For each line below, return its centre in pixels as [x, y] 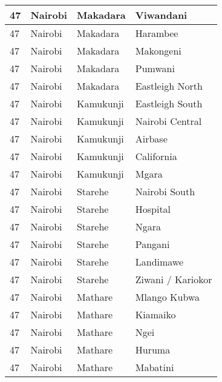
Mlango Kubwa [167, 297]
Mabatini [155, 367]
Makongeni [158, 51]
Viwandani [161, 15]
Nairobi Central [168, 121]
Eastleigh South [169, 103]
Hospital [153, 209]
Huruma [153, 350]
